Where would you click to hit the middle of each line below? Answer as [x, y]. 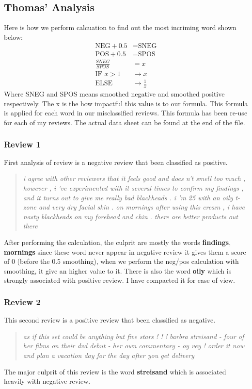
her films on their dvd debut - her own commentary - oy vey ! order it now [134, 346]
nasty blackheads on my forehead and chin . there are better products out [130, 216]
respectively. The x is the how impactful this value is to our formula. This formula [126, 103]
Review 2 [22, 301]
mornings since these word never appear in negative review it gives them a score [125, 251]
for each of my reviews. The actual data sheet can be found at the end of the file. [125, 122]
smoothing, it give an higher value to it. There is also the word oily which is [118, 270]
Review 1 [22, 144]
